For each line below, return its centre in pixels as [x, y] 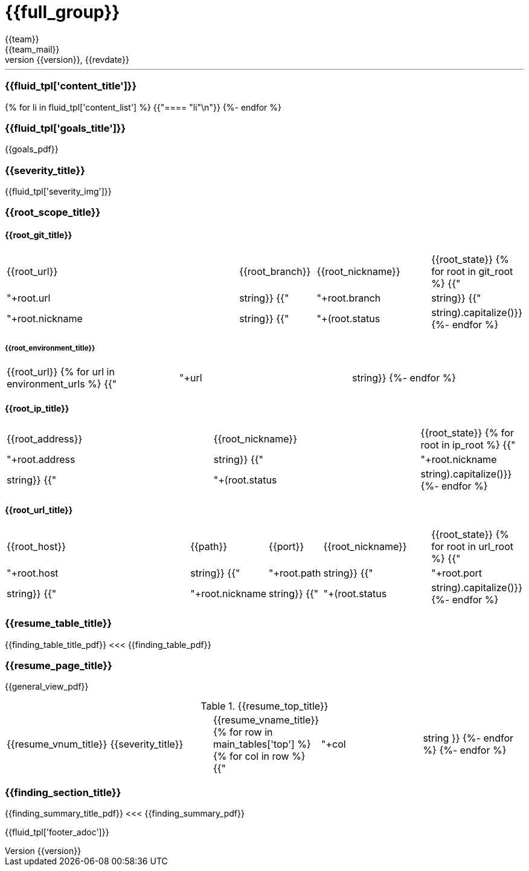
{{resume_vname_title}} [266, 720]
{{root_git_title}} [39, 235]
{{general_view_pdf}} [47, 687]
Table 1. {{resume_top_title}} [264, 706]
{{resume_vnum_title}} [57, 744]
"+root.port [457, 573]
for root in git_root [472, 271]
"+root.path [295, 573]
